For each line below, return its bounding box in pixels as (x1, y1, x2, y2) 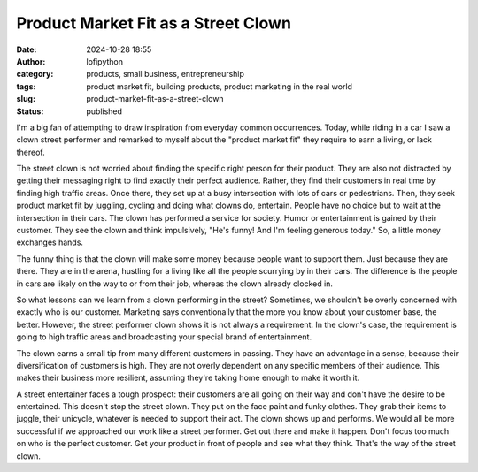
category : (16, 69, 54, 80)
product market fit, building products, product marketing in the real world (86, 80, 353, 92)
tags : (16, 80, 36, 92)
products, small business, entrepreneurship (86, 69, 245, 80)
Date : (16, 44, 37, 55)
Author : (16, 56, 46, 66)
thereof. (16, 147, 46, 157)
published (86, 106, 123, 117)
